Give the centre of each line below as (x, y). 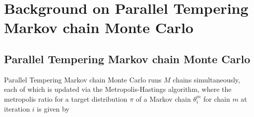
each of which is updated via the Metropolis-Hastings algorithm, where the (118, 89)
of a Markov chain (163, 98)
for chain (217, 98)
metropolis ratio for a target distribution (66, 98)
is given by (53, 108)
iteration (17, 108)
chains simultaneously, (206, 79)
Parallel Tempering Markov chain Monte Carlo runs (83, 79)
